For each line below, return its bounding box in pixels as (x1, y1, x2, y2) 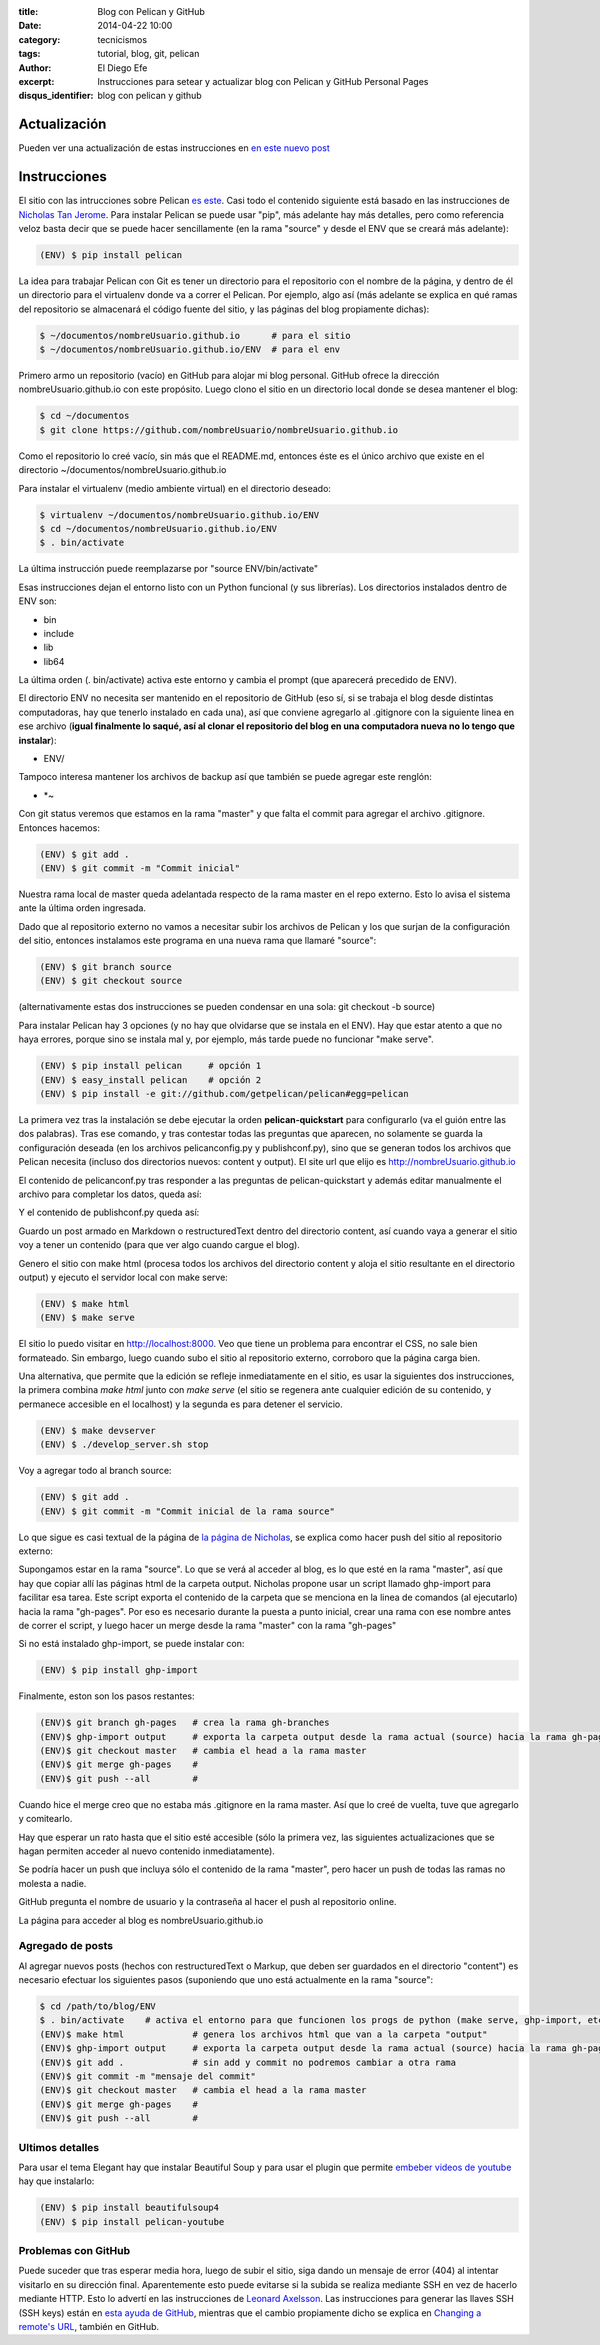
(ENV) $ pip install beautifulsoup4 (39, 2202, 220, 2214)
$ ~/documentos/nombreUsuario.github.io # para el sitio (39, 330, 351, 341)
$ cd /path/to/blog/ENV (39, 2001, 157, 2012)
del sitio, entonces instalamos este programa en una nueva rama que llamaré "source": (18, 935, 377, 947)
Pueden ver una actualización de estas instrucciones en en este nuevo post (18, 142, 330, 154)
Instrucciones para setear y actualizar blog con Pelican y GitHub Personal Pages (97, 75, 429, 87)
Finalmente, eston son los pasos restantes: (18, 1690, 195, 1702)
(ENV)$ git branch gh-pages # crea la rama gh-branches (39, 1717, 330, 1729)
